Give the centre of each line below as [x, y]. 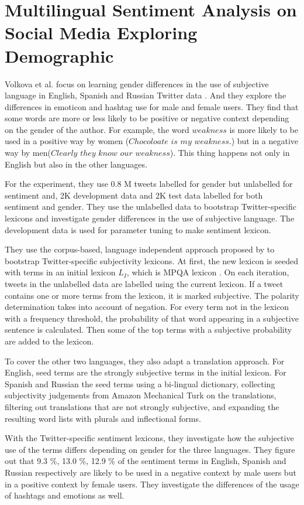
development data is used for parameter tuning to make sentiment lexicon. [138, 229]
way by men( [28, 153]
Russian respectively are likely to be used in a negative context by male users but [151, 472]
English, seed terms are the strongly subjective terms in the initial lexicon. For [146, 372]
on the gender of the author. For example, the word [97, 129]
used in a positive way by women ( [67, 141]
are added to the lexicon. [49, 341]
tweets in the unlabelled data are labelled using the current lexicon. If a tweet [144, 284]
